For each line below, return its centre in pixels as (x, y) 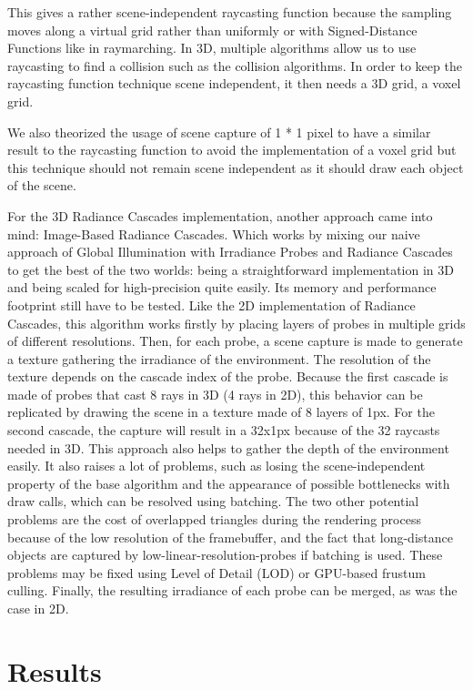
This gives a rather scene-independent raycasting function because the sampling (230, 12)
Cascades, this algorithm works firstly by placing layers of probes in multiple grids (236, 323)
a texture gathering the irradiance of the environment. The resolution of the (219, 358)
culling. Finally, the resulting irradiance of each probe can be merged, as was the (232, 590)
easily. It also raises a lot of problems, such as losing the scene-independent (216, 466)
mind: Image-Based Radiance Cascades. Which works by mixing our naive (214, 233)
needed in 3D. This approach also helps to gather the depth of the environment (228, 447)
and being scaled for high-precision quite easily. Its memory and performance (222, 287)
